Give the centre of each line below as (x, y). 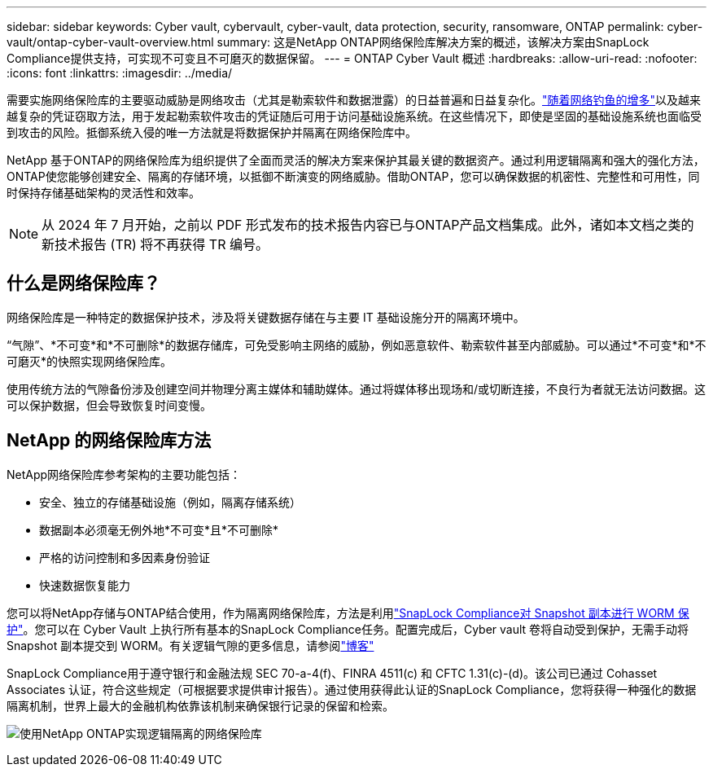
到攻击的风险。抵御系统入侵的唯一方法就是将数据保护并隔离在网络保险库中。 (212, 132)
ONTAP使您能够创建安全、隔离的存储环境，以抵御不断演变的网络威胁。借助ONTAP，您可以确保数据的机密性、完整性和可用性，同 (353, 176)
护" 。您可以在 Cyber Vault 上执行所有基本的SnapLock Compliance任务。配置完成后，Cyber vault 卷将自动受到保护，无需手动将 (348, 629)
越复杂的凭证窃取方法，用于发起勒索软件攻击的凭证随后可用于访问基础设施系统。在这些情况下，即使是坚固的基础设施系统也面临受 (354, 116)
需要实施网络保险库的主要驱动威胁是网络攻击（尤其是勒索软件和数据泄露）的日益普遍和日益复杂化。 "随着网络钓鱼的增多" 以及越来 (354, 100)
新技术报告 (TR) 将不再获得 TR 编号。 (155, 244)
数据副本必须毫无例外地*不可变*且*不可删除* (159, 529)
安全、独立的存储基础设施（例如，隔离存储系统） (170, 502)
